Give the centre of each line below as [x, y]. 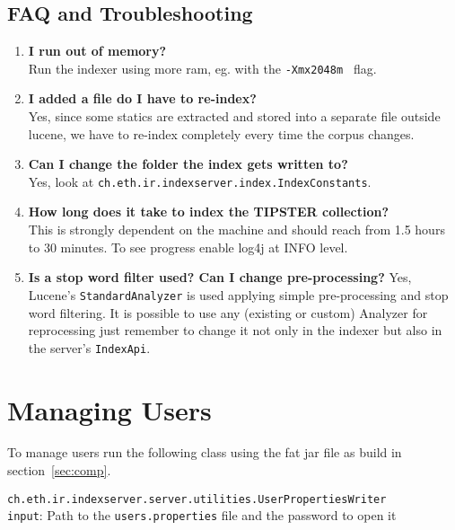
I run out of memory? [97, 51]
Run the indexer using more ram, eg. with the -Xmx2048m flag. [202, 68]
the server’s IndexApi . [89, 347]
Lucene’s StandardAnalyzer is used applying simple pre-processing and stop [238, 294]
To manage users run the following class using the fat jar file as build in [205, 452]
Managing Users [109, 409]
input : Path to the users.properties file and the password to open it [202, 515]
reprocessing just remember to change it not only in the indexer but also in [235, 330]
